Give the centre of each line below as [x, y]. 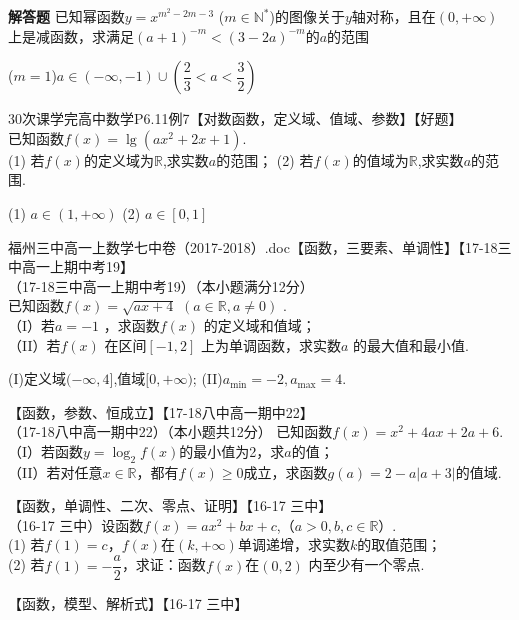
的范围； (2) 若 [265, 159]
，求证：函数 [163, 564]
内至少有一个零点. [366, 564]
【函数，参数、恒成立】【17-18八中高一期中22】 [161, 411]
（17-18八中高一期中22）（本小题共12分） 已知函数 [170, 431]
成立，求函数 [285, 471]
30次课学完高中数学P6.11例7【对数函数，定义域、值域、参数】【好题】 [235, 118]
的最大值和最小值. [411, 344]
